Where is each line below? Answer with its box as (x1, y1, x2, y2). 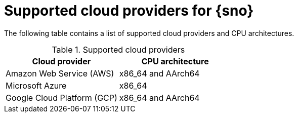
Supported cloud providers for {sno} (4, 2, 254, 19)
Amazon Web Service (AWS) (6, 68, 114, 79)
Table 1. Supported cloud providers (52, 44, 185, 55)
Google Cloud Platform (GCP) (6, 92, 117, 103)
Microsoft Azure (6, 80, 67, 91)
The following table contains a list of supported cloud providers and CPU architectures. (4, 28, 294, 37)
